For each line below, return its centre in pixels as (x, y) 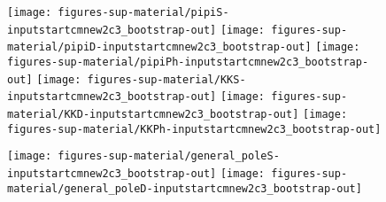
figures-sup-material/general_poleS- (169, 156)
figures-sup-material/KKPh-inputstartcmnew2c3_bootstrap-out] (194, 129)
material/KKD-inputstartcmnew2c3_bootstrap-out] (153, 114)
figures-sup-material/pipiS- (143, 12)
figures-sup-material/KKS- (166, 79)
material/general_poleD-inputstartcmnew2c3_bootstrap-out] (185, 188)
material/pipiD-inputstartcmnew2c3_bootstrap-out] (159, 47)
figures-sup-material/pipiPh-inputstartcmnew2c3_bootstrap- (188, 62)
